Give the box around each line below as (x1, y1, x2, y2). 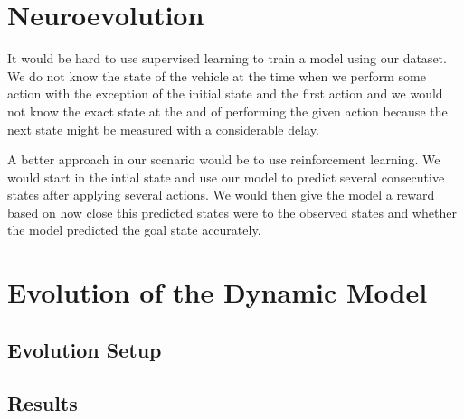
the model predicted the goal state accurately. (7, 220, 261, 239)
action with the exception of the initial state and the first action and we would (7, 84, 443, 103)
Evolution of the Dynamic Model (7, 274, 428, 311)
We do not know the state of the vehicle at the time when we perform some (7, 66, 426, 85)
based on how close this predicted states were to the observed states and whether (7, 202, 457, 221)
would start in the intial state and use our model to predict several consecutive (7, 167, 445, 186)
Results (7, 388, 78, 416)
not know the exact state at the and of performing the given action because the (7, 101, 448, 120)
